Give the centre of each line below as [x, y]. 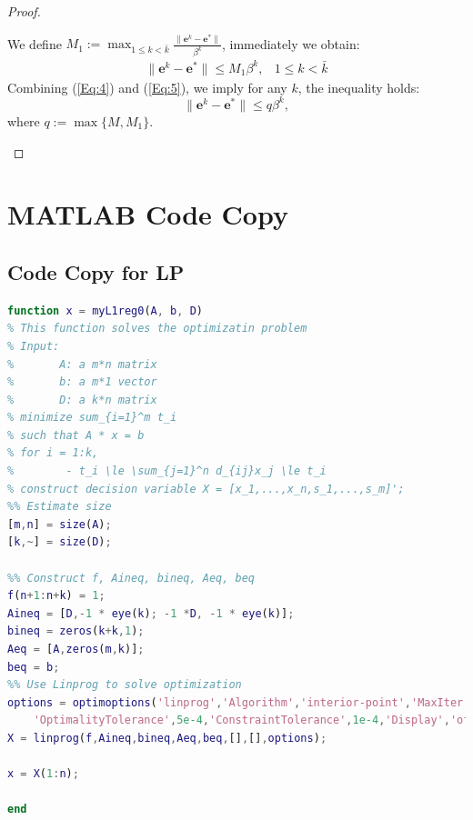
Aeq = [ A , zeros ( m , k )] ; [76, 649]
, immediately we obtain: [291, 43]
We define [35, 43]
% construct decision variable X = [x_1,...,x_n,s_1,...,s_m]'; [206, 489]
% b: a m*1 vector [82, 382]
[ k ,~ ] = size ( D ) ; [60, 542]
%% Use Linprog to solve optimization [125, 685]
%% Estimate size [60, 507]
